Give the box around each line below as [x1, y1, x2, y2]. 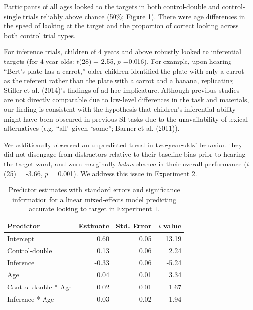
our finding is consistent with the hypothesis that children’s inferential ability [4, 103, 236, 114]
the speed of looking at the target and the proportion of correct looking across [4, 21, 239, 31]
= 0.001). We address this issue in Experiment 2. [50, 168, 197, 178]
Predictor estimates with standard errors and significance [8, 185, 180, 195]
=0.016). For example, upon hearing [123, 56, 231, 66]
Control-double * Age [7, 282, 72, 292]
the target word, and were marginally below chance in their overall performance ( [4, 158, 247, 168]
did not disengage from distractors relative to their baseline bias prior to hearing [4, 149, 246, 159]
